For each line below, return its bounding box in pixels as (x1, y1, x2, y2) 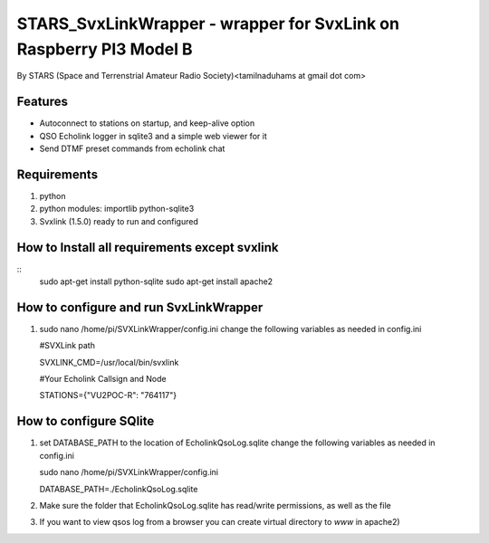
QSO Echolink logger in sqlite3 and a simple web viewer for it (39, 130, 267, 141)
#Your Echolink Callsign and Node (39, 374, 167, 385)
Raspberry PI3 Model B (16, 39, 194, 59)
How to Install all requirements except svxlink (16, 240, 279, 255)
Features (16, 94, 68, 110)
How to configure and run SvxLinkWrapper (16, 300, 264, 315)
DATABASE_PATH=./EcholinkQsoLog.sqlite (39, 483, 198, 494)
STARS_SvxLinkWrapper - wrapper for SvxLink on (16, 14, 400, 33)
